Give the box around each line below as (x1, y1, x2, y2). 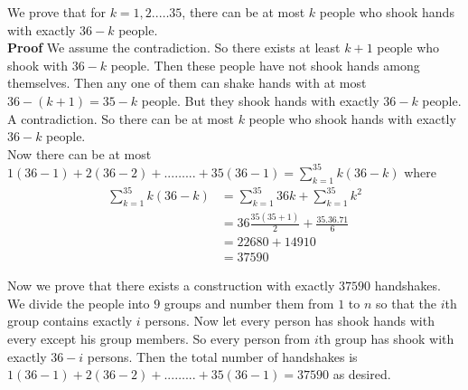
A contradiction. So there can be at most (7, 109, 234, 128)
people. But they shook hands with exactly (141, 90, 379, 109)
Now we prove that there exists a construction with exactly (7, 276, 335, 295)
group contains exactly (7, 311, 133, 330)
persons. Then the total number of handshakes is (87, 347, 358, 366)
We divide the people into (7, 293, 150, 312)
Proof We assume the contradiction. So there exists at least (7, 38, 341, 57)
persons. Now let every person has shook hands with (145, 311, 435, 330)
